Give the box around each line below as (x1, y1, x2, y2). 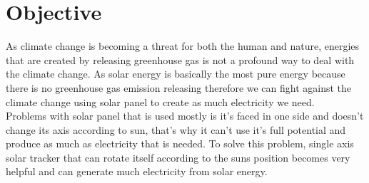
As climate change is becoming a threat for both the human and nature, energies (6, 38, 360, 53)
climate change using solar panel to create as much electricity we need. (6, 94, 315, 109)
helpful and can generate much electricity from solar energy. (6, 164, 268, 179)
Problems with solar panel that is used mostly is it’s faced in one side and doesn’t (6, 108, 364, 123)
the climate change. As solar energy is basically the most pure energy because (6, 66, 345, 81)
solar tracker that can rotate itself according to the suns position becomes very (6, 150, 350, 164)
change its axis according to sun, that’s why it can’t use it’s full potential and (6, 122, 346, 137)
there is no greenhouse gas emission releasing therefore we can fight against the (6, 80, 352, 95)
